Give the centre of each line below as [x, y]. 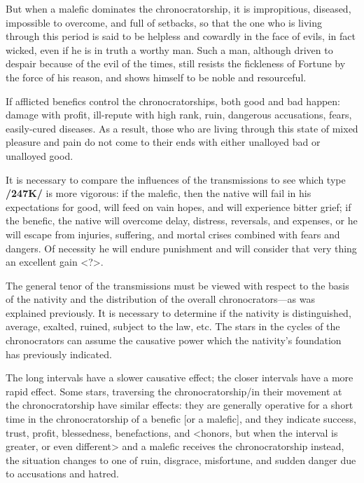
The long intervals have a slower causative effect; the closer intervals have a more [180, 377]
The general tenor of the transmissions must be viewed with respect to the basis [177, 285]
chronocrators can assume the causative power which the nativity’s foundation [174, 340]
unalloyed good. [40, 155]
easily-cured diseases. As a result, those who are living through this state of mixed [182, 128]
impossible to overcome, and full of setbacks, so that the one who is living [164, 22]
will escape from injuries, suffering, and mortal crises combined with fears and [173, 234]
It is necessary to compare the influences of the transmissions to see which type [176, 179]
